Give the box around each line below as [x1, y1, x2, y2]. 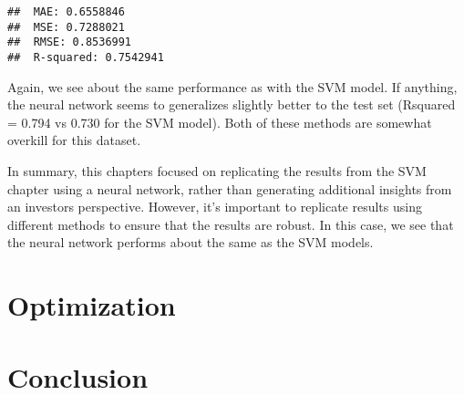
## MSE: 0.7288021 [7, 20, 125, 34]
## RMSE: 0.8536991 [7, 36, 132, 49]
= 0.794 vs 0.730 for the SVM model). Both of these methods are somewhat [7, 112, 432, 131]
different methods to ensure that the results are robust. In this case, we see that [7, 214, 454, 234]
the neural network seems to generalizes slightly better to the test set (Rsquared [7, 95, 456, 114]
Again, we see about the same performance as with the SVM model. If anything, [7, 77, 458, 96]
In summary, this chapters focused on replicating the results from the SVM [7, 161, 427, 180]
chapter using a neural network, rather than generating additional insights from [7, 179, 452, 198]
